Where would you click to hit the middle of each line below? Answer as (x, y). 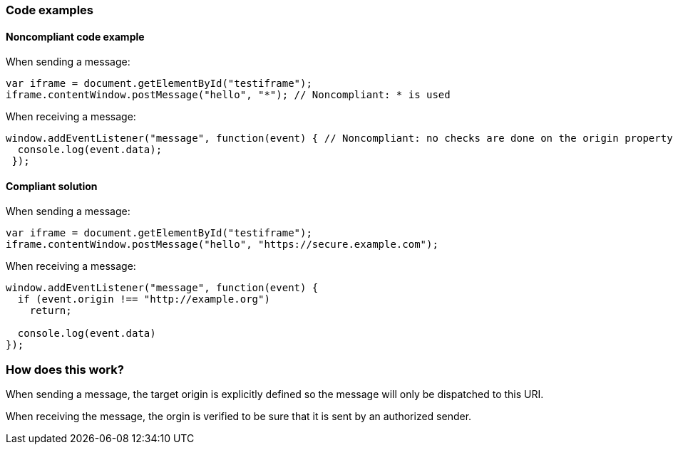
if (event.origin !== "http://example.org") (144, 299)
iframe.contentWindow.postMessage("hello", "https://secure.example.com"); (222, 245)
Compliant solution (52, 186)
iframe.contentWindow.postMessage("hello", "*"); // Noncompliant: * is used (228, 95)
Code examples (50, 10)
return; (51, 311)
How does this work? (65, 369)
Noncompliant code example (75, 36)
